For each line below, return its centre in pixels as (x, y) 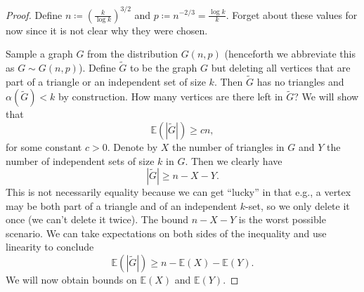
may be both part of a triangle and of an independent (122, 205)
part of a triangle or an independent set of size (106, 81)
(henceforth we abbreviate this (290, 54)
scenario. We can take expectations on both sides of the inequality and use (166, 233)
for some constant (44, 146)
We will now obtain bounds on (71, 280)
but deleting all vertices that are (281, 67)
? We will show (326, 97)
